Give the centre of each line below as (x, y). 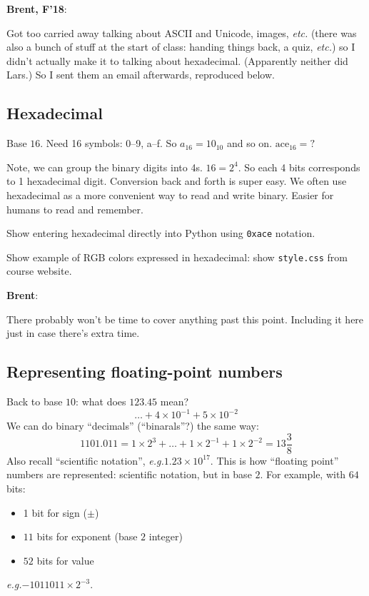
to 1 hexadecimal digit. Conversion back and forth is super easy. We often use (177, 181)
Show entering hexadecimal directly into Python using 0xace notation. (161, 233)
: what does (101, 401)
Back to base (35, 401)
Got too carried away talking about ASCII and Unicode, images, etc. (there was (182, 32)
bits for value (65, 560)
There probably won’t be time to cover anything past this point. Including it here (185, 319)
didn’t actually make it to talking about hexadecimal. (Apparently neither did (177, 60)
